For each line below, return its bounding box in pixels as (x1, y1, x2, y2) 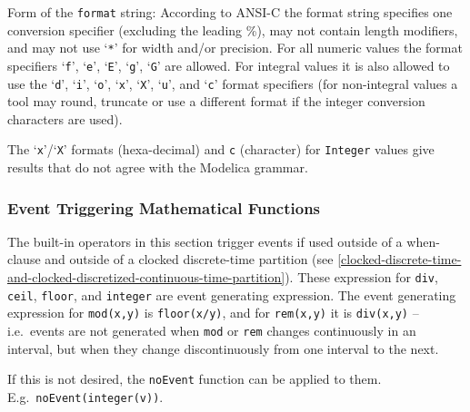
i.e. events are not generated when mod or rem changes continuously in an (7, 321, 416, 340)
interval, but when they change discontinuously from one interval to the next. (7, 338, 439, 358)
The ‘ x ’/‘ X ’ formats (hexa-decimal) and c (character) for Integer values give (7, 140, 435, 159)
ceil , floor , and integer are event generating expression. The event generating (7, 285, 456, 304)
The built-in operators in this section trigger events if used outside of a (7, 231, 403, 250)
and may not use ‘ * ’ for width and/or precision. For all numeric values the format (7, 38, 463, 57)
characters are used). (7, 109, 123, 128)
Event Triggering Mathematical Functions (7, 196, 321, 219)
